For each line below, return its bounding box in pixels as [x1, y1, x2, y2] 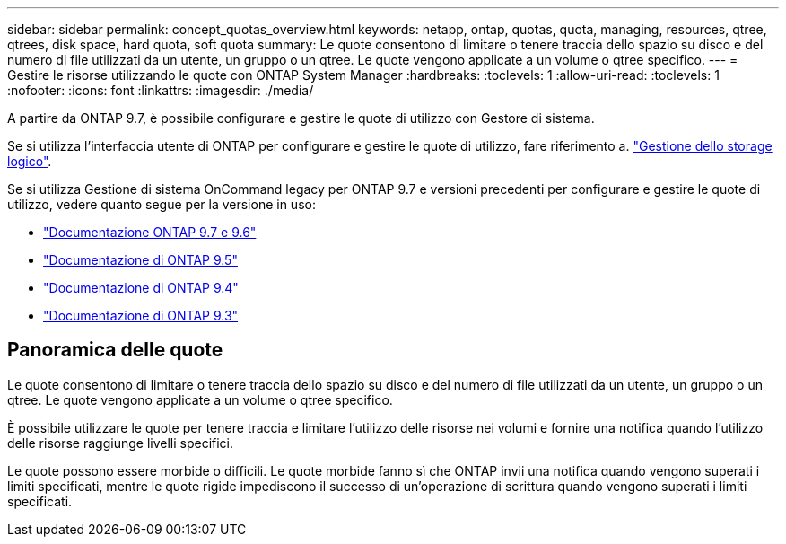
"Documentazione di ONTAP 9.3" [43, 308, 239, 323]
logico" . [7, 154, 52, 169]
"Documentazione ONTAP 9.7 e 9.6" [43, 224, 257, 240]
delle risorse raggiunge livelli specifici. [7, 434, 234, 451]
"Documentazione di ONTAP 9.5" [43, 252, 238, 268]
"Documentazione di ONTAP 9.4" [43, 280, 239, 295]
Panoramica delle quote [7, 338, 223, 362]
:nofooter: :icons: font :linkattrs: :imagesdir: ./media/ [7, 83, 314, 98]
